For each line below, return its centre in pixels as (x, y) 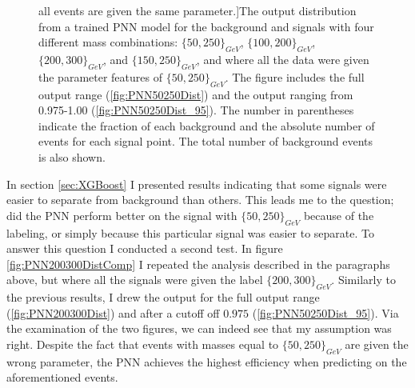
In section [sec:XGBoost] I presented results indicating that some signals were (197, 184)
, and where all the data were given (283, 59)
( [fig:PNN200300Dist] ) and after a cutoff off (113, 312)
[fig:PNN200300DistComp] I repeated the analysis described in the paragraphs (198, 264)
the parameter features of (100, 76)
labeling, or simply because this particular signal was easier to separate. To (190, 232)
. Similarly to (363, 280)
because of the (339, 215)
